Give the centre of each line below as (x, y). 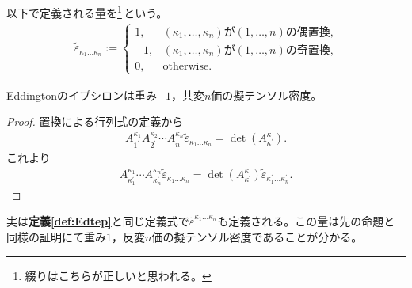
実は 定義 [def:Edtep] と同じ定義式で (98, 221)
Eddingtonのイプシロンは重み (82, 95)
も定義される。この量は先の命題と (306, 221)
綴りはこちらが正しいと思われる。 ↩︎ (118, 275)
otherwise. (187, 66)
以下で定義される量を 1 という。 (87, 11)
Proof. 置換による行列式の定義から (95, 121)
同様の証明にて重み (56, 236)
